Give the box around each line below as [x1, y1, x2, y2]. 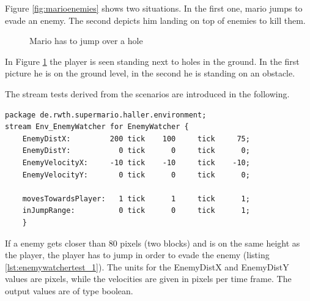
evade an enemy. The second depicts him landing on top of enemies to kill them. [5, 13, 306, 26]
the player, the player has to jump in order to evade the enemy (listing [5, 248, 270, 261]
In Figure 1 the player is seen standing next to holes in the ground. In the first [5, 54, 300, 67]
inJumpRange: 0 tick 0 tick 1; [22, 206, 250, 215]
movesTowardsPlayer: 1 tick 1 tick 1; [22, 194, 250, 203]
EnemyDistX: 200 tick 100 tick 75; [22, 134, 250, 143]
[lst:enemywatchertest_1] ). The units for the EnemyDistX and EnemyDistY [5, 260, 289, 273]
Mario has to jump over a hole [29, 34, 143, 47]
